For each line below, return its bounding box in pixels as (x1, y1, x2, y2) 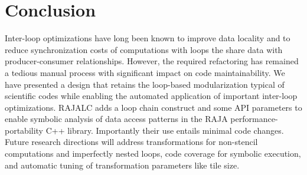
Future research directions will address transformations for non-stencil (5, 136, 258, 148)
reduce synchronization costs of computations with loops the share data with (5, 43, 283, 55)
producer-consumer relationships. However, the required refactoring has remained (5, 55, 299, 67)
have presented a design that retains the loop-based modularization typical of (5, 78, 285, 90)
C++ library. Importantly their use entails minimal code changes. (45, 124, 284, 136)
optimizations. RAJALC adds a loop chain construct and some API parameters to (5, 101, 302, 113)
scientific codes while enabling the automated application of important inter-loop (5, 90, 298, 102)
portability (5, 124, 44, 136)
